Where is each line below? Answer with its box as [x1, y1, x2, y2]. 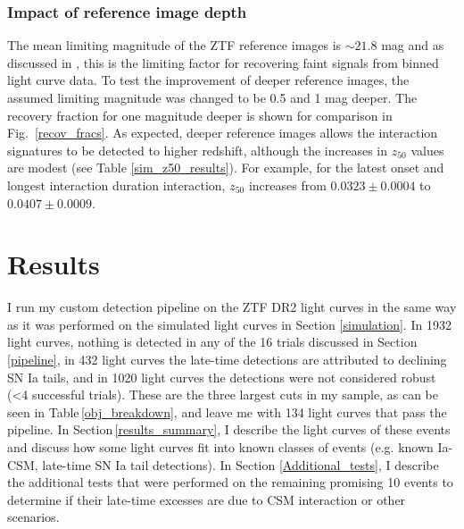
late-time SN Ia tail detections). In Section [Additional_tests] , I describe [42, 455, 439, 474]
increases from [248, 175, 327, 194]
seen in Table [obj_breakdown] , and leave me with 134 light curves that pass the [7, 402, 447, 421]
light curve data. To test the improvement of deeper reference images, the [7, 71, 410, 89]
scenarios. [7, 508, 60, 526]
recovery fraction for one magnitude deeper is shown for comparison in [7, 105, 393, 124]
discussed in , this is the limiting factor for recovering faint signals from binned [7, 53, 439, 71]
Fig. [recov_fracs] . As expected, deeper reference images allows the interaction [7, 123, 438, 142]
